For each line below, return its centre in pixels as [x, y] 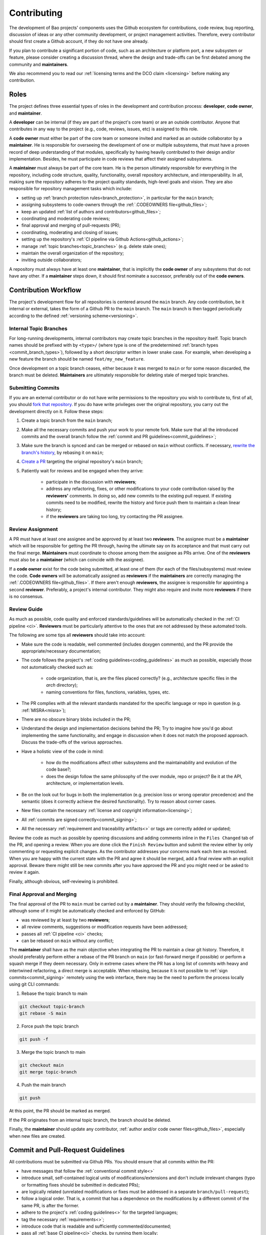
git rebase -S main [43, 1013]
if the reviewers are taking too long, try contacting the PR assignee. [115, 516]
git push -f [34, 1039]
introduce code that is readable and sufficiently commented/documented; [96, 1226]
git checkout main [42, 1065]
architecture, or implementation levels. [85, 783]
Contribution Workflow [45, 290]
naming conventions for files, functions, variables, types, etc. [108, 692]
